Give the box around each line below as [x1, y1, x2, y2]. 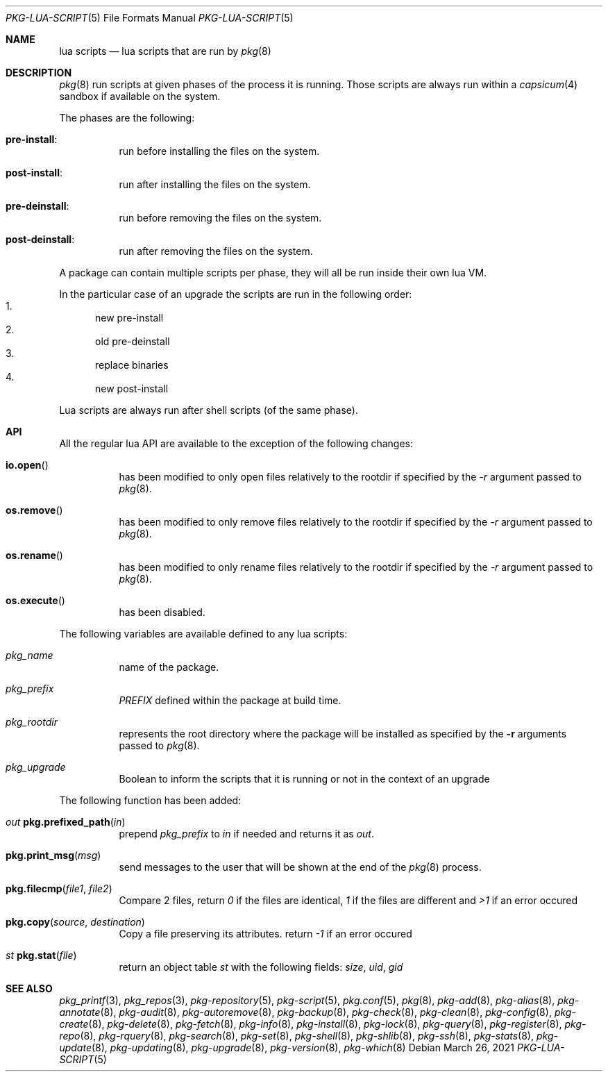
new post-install [95, 383, 169, 394]
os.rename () [6, 549, 63, 561]
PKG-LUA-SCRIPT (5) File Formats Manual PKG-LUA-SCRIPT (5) [6, 12, 294, 24]
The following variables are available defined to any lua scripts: [59, 628, 348, 640]
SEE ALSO [6, 983, 53, 994]
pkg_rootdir [6, 716, 58, 728]
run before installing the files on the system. [119, 145, 320, 157]
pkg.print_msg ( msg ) [6, 849, 101, 861]
